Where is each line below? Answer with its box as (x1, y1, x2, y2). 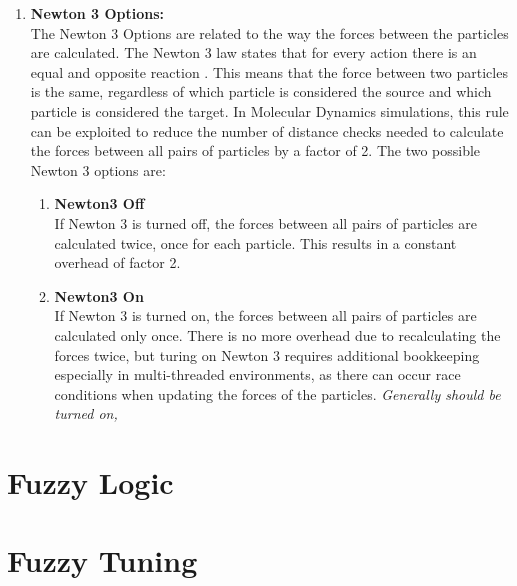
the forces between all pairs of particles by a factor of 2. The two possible (30, 140, 481, 161)
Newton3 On (54, 285, 144, 306)
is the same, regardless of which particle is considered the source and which (30, 81, 492, 102)
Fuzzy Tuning (7, 540, 198, 581)
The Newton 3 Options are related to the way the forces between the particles (30, 22, 509, 43)
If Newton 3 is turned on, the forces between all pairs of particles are (54, 305, 477, 326)
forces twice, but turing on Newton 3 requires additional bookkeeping (54, 344, 480, 365)
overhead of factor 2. (54, 252, 181, 273)
